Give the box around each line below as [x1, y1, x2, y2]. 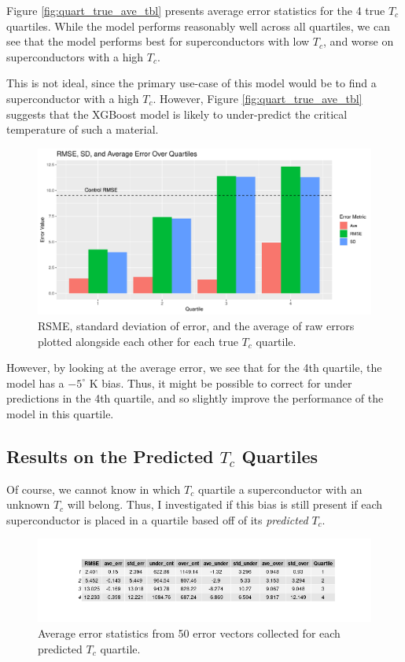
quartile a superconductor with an [197, 480, 363, 497]
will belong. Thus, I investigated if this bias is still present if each [67, 496, 383, 513]
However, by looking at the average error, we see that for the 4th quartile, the [6, 359, 382, 376]
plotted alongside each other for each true [38, 333, 238, 349]
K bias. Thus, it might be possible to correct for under [89, 374, 352, 391]
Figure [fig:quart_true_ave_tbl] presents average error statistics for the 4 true [6, 2, 385, 18]
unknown [6, 496, 50, 513]
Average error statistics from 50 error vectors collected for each [38, 625, 341, 642]
